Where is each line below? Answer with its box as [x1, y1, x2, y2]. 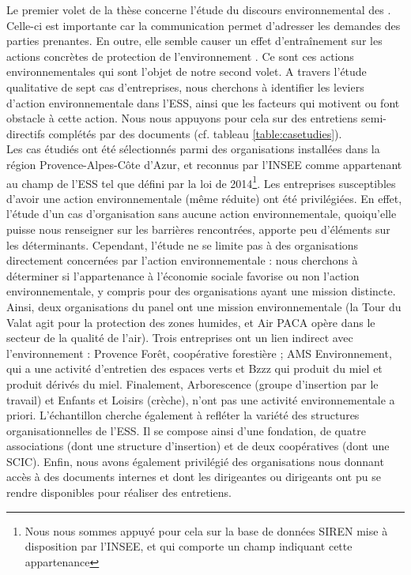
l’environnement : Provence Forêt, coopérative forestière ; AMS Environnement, [6, 344, 392, 361]
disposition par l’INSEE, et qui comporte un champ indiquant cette [25, 538, 353, 554]
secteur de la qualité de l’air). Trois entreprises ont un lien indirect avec [6, 329, 353, 346]
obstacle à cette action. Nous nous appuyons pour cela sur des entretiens [6, 110, 358, 126]
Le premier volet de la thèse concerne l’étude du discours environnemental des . [6, 2, 391, 17]
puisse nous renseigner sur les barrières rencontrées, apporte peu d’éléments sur [6, 220, 390, 237]
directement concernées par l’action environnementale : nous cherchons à [6, 252, 358, 269]
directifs [6, 125, 45, 141]
